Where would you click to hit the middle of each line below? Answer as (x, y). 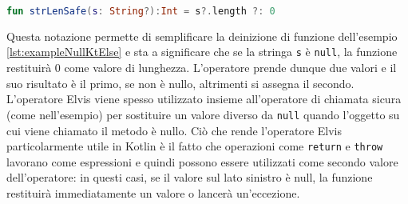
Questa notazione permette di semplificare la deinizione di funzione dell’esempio (202, 36)
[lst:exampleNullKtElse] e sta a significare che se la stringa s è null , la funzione (202, 52)
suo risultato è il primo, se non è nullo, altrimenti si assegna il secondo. (180, 83)
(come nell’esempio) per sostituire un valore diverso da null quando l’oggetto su (203, 114)
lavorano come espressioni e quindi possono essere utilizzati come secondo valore (202, 161)
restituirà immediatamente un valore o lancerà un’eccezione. (153, 193)
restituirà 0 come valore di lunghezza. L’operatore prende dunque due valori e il (202, 68)
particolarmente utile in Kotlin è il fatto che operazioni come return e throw (195, 146)
